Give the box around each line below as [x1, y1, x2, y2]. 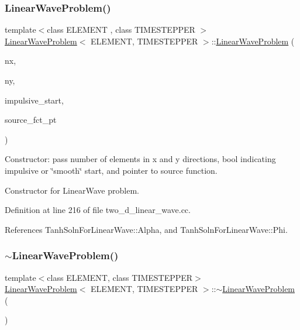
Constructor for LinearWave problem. [5, 184, 139, 196]
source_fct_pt [5, 114, 57, 126]
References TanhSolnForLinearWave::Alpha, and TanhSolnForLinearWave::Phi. [5, 223, 288, 235]
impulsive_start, [5, 94, 64, 106]
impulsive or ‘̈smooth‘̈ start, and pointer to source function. [5, 164, 218, 176]
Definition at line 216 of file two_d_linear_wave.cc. [5, 204, 191, 216]
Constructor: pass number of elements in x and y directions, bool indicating [5, 153, 276, 165]
